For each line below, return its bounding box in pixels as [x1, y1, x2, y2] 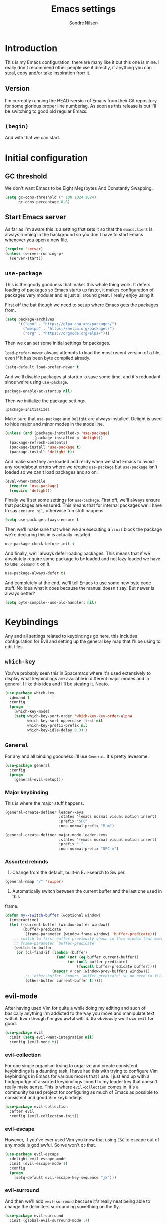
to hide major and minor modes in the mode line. [5, 421, 104, 427]
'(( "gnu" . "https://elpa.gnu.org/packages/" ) [18, 322, 117, 327]
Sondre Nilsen [69, 20, 98, 26]
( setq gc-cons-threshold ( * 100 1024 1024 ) [5, 195, 97, 200]
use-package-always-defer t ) [5, 571, 66, 576]
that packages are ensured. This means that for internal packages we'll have [5, 502, 162, 508]
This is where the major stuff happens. [5, 800, 84, 806]
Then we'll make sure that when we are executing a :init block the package [5, 526, 162, 532]
